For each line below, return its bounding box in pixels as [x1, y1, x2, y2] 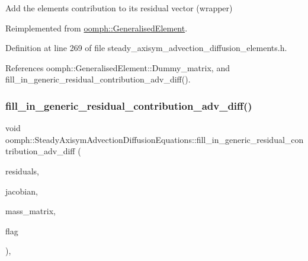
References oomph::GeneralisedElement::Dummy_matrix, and [5, 61, 230, 74]
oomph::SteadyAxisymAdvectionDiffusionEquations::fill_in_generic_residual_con [5, 133, 304, 145]
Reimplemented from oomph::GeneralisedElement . [5, 21, 188, 34]
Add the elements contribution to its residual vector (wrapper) [5, 2, 233, 14]
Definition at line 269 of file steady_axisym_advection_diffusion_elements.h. [5, 42, 287, 54]
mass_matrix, [5, 205, 56, 217]
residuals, [5, 164, 39, 177]
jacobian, [5, 184, 38, 197]
